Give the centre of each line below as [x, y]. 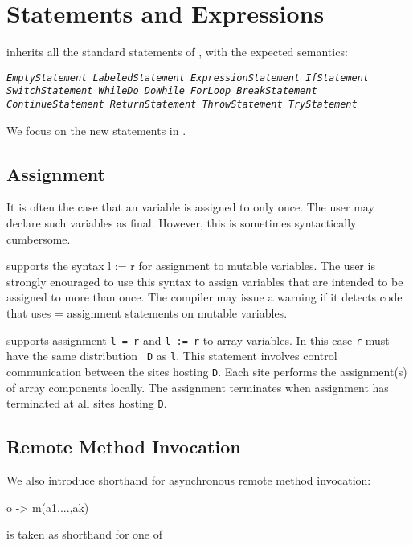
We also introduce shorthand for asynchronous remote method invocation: [189, 480]
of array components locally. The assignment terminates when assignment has [198, 387]
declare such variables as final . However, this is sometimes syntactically [182, 223]
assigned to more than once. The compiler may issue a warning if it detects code [204, 297]
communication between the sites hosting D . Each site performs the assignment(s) [207, 371]
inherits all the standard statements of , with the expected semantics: [177, 52]
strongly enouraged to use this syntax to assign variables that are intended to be [205, 281]
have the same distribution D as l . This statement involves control [172, 356]
